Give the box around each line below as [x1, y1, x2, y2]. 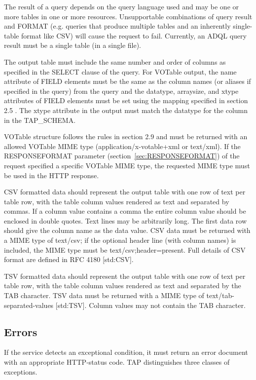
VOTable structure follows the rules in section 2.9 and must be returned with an [4, 131, 248, 142]
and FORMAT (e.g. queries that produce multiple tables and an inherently [4, 21, 231, 31]
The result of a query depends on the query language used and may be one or [4, 1, 239, 11]
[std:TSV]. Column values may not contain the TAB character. [55, 300, 246, 310]
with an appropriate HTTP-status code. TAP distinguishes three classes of [4, 357, 230, 367]
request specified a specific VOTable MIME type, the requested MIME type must [4, 160, 250, 170]
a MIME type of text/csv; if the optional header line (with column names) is [4, 235, 236, 245]
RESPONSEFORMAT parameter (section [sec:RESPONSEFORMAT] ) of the [4, 151, 240, 161]
